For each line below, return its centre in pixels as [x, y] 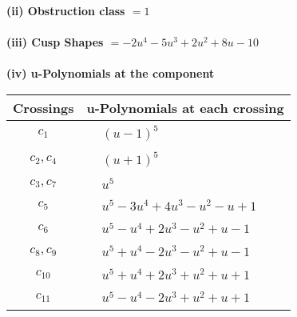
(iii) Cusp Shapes [55, 42]
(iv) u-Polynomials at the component [111, 73]
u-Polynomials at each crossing [185, 107]
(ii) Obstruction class [66, 10]
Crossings [44, 107]
